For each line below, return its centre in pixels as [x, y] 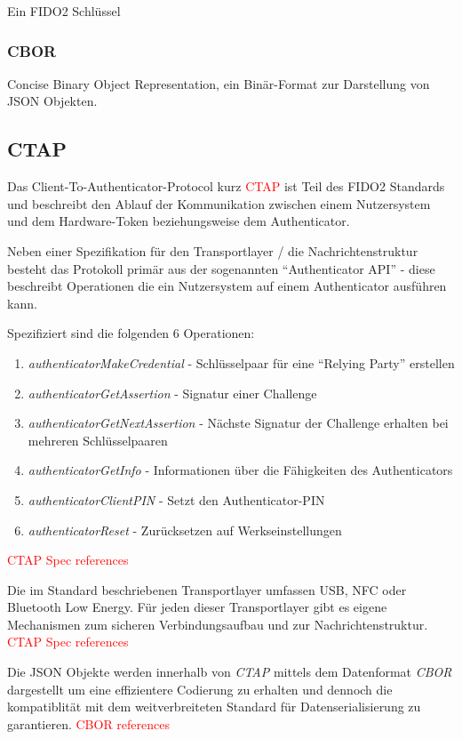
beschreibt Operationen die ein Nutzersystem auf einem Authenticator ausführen [227, 286]
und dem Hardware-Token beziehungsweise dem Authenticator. [179, 221]
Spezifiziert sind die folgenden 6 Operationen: [131, 333]
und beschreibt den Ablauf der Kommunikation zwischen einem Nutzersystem [219, 203]
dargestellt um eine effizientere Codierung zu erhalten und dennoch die [200, 689]
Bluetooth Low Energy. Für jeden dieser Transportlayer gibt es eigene [197, 607]
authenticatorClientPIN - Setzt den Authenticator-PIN [176, 499]
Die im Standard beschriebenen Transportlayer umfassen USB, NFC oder [207, 589]
